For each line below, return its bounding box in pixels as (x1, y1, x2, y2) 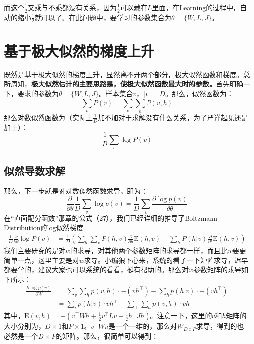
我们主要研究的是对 (4, 245, 65, 256)
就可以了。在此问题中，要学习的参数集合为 (34, 12, 171, 22)
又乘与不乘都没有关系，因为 (27, 2, 117, 12)
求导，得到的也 (196, 321, 244, 331)
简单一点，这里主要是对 (4, 255, 79, 265)
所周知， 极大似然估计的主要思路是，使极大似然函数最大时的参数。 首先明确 (4, 79, 243, 89)
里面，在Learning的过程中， (152, 2, 240, 12)
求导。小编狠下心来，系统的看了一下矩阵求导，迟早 (84, 255, 249, 265)
